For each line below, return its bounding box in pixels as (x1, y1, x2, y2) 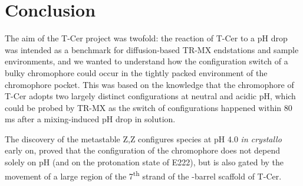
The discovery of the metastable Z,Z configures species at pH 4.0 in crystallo (5, 132, 282, 145)
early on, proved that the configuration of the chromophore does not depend (5, 144, 280, 156)
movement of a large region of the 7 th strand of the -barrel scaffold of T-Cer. (5, 168, 282, 182)
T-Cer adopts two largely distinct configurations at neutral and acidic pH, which (5, 90, 296, 102)
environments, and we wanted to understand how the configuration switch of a (5, 55, 288, 67)
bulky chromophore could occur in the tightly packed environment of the (5, 66, 268, 79)
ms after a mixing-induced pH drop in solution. (5, 113, 176, 125)
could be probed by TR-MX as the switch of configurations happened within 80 (5, 101, 292, 113)
